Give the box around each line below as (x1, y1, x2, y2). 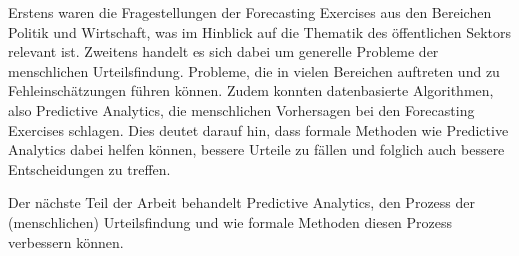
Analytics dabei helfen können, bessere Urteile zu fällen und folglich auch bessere (8, 139, 505, 160)
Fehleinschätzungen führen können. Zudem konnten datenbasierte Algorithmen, (8, 80, 494, 101)
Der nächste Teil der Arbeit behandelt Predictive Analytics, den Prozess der (8, 192, 476, 213)
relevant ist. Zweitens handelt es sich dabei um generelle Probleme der (8, 41, 439, 62)
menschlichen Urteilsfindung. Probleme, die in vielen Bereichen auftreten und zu (8, 60, 500, 81)
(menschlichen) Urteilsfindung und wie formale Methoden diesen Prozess (8, 211, 453, 232)
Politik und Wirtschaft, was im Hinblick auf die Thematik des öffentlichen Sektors (8, 21, 512, 42)
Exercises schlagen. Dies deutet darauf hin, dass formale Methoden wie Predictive (8, 119, 509, 140)
